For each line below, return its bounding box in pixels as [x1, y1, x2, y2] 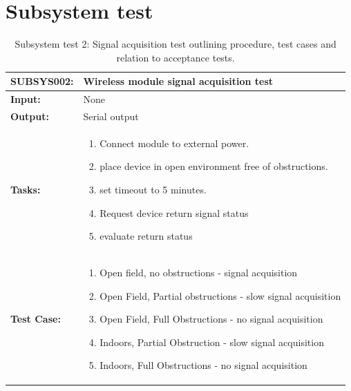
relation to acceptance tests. [116, 50, 235, 64]
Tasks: [10, 182, 41, 197]
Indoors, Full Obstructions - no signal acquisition [99, 358, 307, 372]
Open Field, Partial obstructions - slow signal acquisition [99, 288, 341, 303]
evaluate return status [99, 229, 193, 243]
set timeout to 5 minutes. [99, 182, 207, 197]
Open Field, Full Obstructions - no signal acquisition [99, 312, 323, 326]
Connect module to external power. [99, 135, 249, 150]
